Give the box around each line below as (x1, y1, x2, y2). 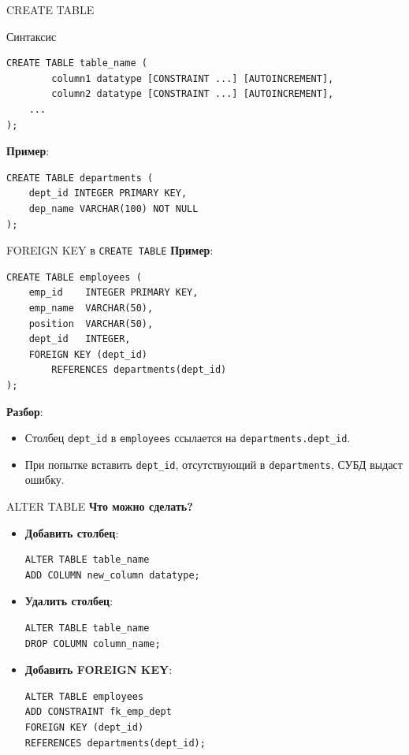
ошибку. (24, 471, 65, 488)
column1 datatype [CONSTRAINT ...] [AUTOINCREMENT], (51, 73, 334, 84)
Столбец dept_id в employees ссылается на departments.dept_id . (24, 430, 351, 446)
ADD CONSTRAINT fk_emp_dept (24, 706, 172, 718)
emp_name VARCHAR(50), (28, 302, 154, 314)
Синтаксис (6, 28, 57, 44)
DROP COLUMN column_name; (24, 638, 161, 649)
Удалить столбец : (24, 593, 113, 609)
